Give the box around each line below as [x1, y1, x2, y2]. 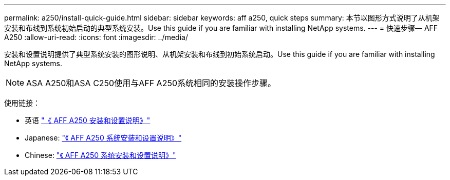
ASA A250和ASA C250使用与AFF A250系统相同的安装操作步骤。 [26, 78, 276, 88]
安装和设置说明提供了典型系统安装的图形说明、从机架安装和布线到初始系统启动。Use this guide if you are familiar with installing [4, 50, 435, 58]
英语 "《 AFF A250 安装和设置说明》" [25, 116, 151, 125]
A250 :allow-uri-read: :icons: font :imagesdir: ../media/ [4, 33, 188, 42]
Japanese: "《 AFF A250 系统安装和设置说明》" [25, 133, 182, 142]
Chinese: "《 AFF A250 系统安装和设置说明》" [25, 151, 176, 159]
